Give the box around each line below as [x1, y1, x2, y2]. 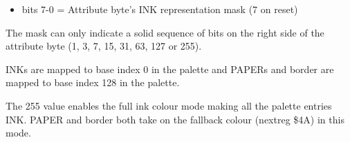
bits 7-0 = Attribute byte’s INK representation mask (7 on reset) [21, 2, 298, 16]
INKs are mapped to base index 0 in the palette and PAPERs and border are [6, 61, 334, 76]
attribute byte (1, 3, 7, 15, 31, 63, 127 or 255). [6, 39, 202, 53]
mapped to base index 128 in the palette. [6, 75, 180, 90]
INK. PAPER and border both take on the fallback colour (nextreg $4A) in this [6, 112, 344, 126]
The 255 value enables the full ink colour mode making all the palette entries [6, 98, 332, 112]
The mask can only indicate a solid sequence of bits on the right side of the [6, 25, 324, 39]
